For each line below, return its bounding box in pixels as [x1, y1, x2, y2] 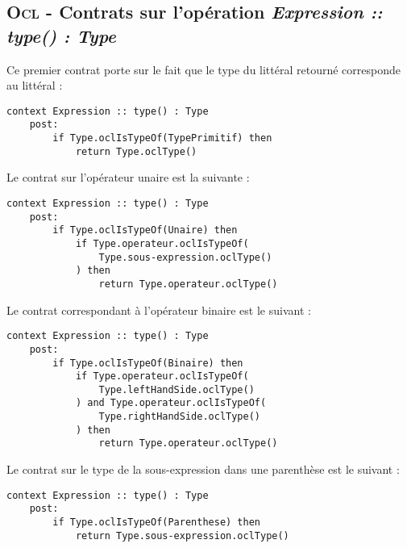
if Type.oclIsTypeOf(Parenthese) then [52, 517, 260, 528]
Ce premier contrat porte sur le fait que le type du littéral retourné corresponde [6, 61, 401, 77]
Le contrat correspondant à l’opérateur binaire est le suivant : [6, 301, 311, 318]
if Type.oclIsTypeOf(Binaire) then [52, 357, 243, 369]
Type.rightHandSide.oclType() [98, 411, 260, 423]
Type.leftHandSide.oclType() [98, 383, 255, 395]
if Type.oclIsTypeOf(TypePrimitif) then [52, 132, 272, 144]
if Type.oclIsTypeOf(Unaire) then [52, 224, 238, 236]
